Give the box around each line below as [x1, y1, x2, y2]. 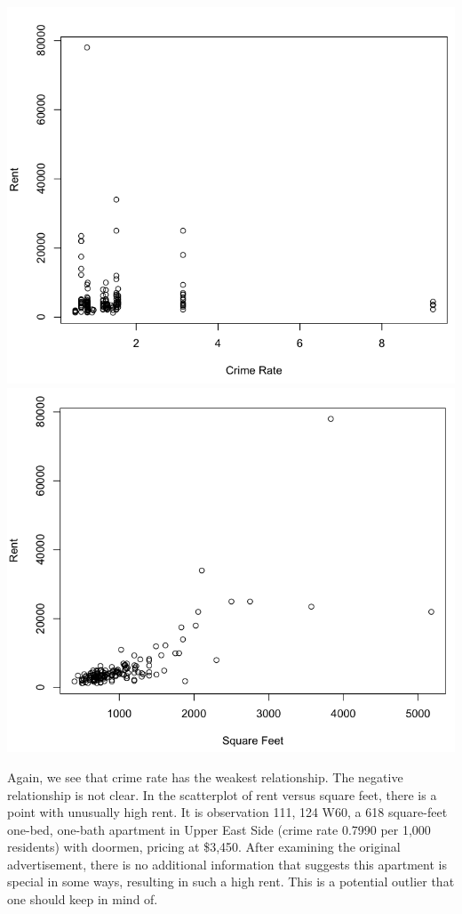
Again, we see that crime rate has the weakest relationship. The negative [7, 767, 403, 786]
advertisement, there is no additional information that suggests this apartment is [7, 854, 447, 873]
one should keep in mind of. [7, 890, 158, 909]
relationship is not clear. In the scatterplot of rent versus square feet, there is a [7, 785, 437, 804]
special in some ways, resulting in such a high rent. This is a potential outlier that [7, 872, 455, 891]
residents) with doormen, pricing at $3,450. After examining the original [7, 837, 401, 856]
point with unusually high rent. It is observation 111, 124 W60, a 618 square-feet [7, 803, 448, 821]
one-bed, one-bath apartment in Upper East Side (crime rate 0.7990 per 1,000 [7, 820, 431, 838]
